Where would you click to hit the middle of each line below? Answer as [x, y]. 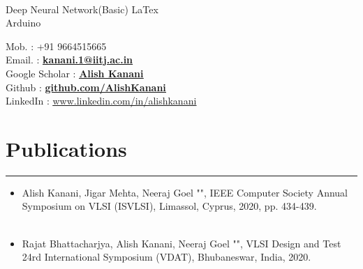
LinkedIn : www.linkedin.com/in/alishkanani [101, 101]
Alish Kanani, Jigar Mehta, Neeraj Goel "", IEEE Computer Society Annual [185, 192]
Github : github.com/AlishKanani [86, 87]
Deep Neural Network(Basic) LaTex [82, 9]
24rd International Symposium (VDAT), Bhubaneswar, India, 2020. [166, 257]
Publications [66, 148]
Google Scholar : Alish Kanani [75, 73]
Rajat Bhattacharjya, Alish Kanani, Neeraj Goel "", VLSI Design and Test [181, 243]
